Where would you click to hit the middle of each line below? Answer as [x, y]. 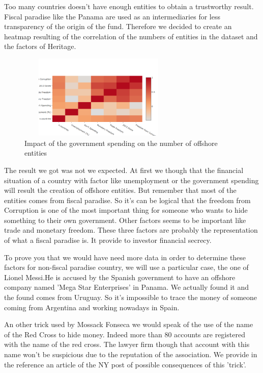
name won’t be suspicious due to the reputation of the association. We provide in [131, 354]
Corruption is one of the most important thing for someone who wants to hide [126, 210]
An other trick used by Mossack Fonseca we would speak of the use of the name [129, 324]
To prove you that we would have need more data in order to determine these [125, 257]
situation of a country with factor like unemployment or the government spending [131, 180]
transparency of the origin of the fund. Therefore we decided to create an [118, 26]
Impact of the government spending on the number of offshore [121, 143]
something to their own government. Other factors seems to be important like [125, 220]
